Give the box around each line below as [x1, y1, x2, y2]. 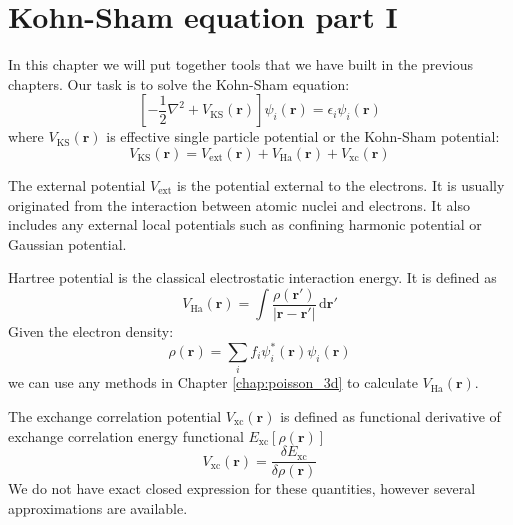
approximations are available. [8, 497, 188, 518]
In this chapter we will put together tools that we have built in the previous [8, 54, 474, 75]
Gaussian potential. [8, 233, 127, 254]
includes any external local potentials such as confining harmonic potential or [8, 214, 482, 235]
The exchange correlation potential [8, 405, 222, 426]
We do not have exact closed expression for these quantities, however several [8, 478, 476, 499]
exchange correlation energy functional [8, 425, 244, 446]
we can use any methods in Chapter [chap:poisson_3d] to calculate [8, 372, 418, 393]
